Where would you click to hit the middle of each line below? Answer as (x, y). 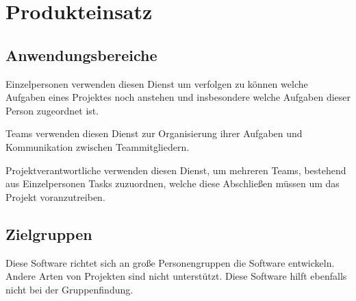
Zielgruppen (49, 233)
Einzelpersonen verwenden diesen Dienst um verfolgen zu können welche (157, 83)
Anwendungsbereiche (81, 55)
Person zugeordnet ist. (52, 110)
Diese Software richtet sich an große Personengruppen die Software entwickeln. (170, 262)
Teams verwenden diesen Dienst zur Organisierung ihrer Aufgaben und (154, 133)
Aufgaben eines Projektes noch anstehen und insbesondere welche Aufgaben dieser (178, 97)
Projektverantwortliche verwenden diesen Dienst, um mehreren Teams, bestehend (176, 170)
